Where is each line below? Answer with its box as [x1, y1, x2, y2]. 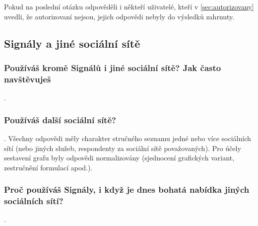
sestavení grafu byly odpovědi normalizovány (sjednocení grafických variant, [4, 152, 234, 163]
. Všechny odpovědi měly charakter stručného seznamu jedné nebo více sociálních [4, 133, 251, 143]
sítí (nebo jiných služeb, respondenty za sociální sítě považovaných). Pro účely [4, 143, 241, 153]
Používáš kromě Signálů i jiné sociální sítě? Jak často [4, 61, 221, 74]
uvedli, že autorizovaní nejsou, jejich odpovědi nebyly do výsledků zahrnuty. [4, 11, 235, 21]
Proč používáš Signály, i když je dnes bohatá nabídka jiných [4, 183, 250, 196]
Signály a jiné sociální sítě [4, 35, 140, 51]
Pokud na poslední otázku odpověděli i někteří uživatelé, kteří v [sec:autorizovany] [4, 1, 254, 11]
